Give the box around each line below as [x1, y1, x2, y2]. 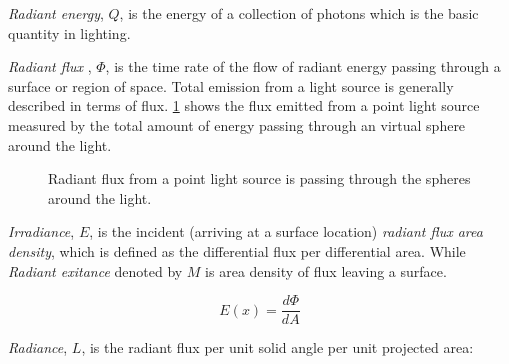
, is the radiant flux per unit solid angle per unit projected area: [81, 337, 474, 358]
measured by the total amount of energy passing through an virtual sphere [8, 114, 466, 135]
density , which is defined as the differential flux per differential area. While [8, 240, 466, 261]
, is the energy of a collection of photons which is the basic [119, 3, 479, 23]
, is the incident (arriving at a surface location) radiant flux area [89, 221, 483, 242]
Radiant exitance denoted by [8, 260, 183, 281]
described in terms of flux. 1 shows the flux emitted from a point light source [8, 95, 480, 116]
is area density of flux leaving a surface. [205, 260, 447, 281]
